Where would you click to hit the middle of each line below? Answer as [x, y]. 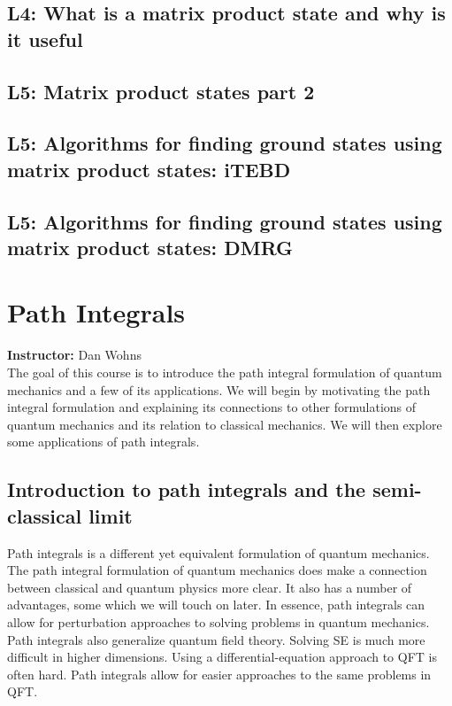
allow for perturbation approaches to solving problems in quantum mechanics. [218, 621]
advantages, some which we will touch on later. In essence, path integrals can [216, 605]
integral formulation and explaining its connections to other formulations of [212, 407]
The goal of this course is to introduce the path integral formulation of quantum [225, 372]
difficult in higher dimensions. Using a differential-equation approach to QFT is [222, 657]
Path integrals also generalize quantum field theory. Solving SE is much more [216, 639]
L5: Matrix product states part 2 [161, 91]
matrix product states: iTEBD [149, 169]
